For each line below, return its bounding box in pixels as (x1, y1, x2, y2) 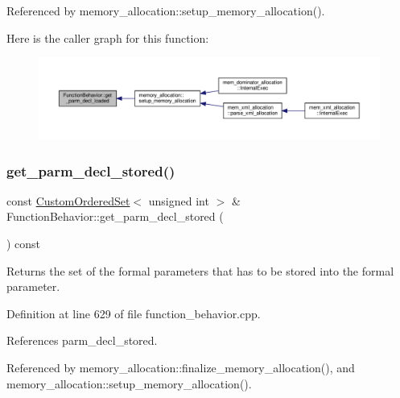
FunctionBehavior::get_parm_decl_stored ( (6, 208, 224, 225)
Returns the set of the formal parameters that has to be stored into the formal (6, 262, 394, 279)
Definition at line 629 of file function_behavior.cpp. (6, 305, 261, 321)
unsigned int (148, 192, 209, 209)
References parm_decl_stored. (6, 332, 158, 349)
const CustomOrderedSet (6, 192, 130, 209)
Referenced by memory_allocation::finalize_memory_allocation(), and (6, 359, 355, 376)
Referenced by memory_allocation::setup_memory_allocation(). (6, 2, 325, 19)
